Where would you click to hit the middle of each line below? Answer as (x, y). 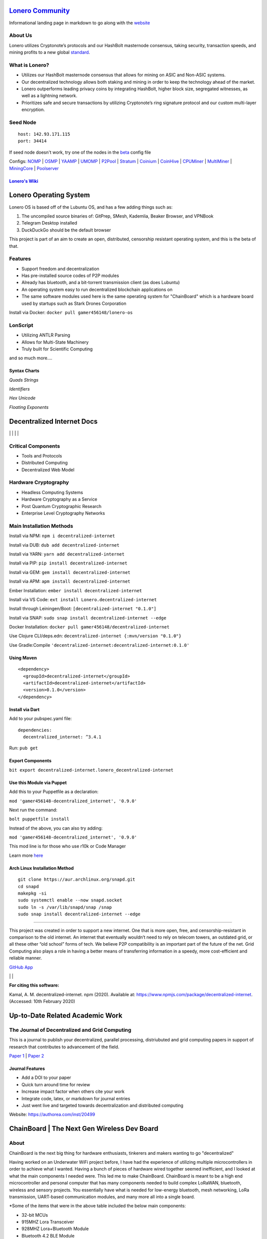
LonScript (21, 325)
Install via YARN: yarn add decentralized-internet (67, 554)
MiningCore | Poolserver (34, 168)
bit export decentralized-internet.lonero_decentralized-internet (91, 770)
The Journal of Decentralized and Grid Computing (70, 1030)
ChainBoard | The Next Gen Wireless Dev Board (84, 1129)
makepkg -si (32, 894)
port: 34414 (32, 141)
